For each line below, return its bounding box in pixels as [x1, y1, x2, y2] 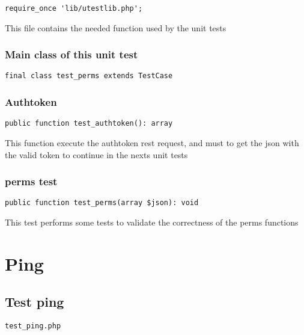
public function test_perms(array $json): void [5, 198, 199, 207]
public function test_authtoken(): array [5, 119, 173, 128]
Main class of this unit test [5, 47, 138, 62]
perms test [5, 174, 58, 189]
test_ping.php [5, 322, 61, 331]
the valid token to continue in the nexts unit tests [5, 148, 188, 161]
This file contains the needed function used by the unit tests [5, 21, 226, 34]
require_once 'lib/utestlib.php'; [5, 4, 143, 13]
